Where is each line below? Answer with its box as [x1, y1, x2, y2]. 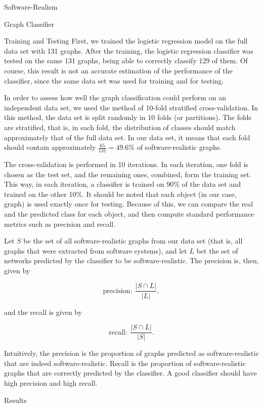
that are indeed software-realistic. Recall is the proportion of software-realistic [4, 357, 246, 368]
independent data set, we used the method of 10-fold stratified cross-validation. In [4, 102, 258, 112]
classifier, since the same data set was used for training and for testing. [4, 75, 224, 86]
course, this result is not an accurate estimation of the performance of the [4, 65, 233, 75]
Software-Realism [4, 2, 58, 12]
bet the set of [196, 245, 238, 256]
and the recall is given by [4, 306, 82, 317]
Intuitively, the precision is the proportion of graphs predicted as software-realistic [4, 348, 259, 358]
